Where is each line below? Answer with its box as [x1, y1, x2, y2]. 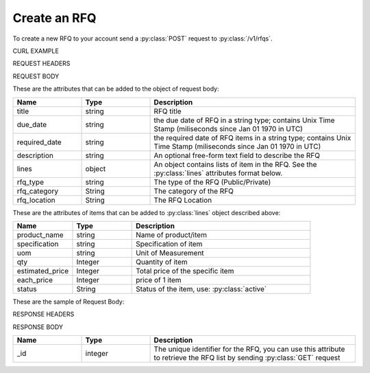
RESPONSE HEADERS [12, 310, 75, 319]
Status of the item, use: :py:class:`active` [136, 284, 267, 293]
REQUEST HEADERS [12, 59, 71, 68]
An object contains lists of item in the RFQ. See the [153, 159, 317, 169]
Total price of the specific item [136, 266, 234, 275]
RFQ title [153, 106, 182, 116]
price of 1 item [136, 275, 182, 284]
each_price [16, 275, 53, 284]
